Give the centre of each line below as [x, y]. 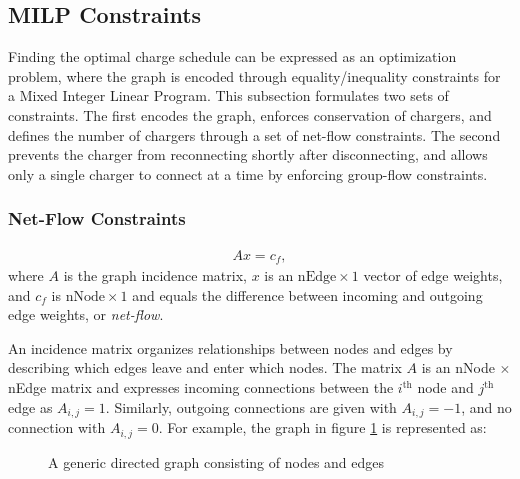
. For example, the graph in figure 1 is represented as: [322, 427]
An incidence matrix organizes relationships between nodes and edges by [230, 347]
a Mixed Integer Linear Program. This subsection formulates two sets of [228, 95]
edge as [30, 406]
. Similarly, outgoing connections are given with [251, 406]
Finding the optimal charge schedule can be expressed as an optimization [232, 56]
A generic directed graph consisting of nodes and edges [216, 461]
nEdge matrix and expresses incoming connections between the [201, 387]
